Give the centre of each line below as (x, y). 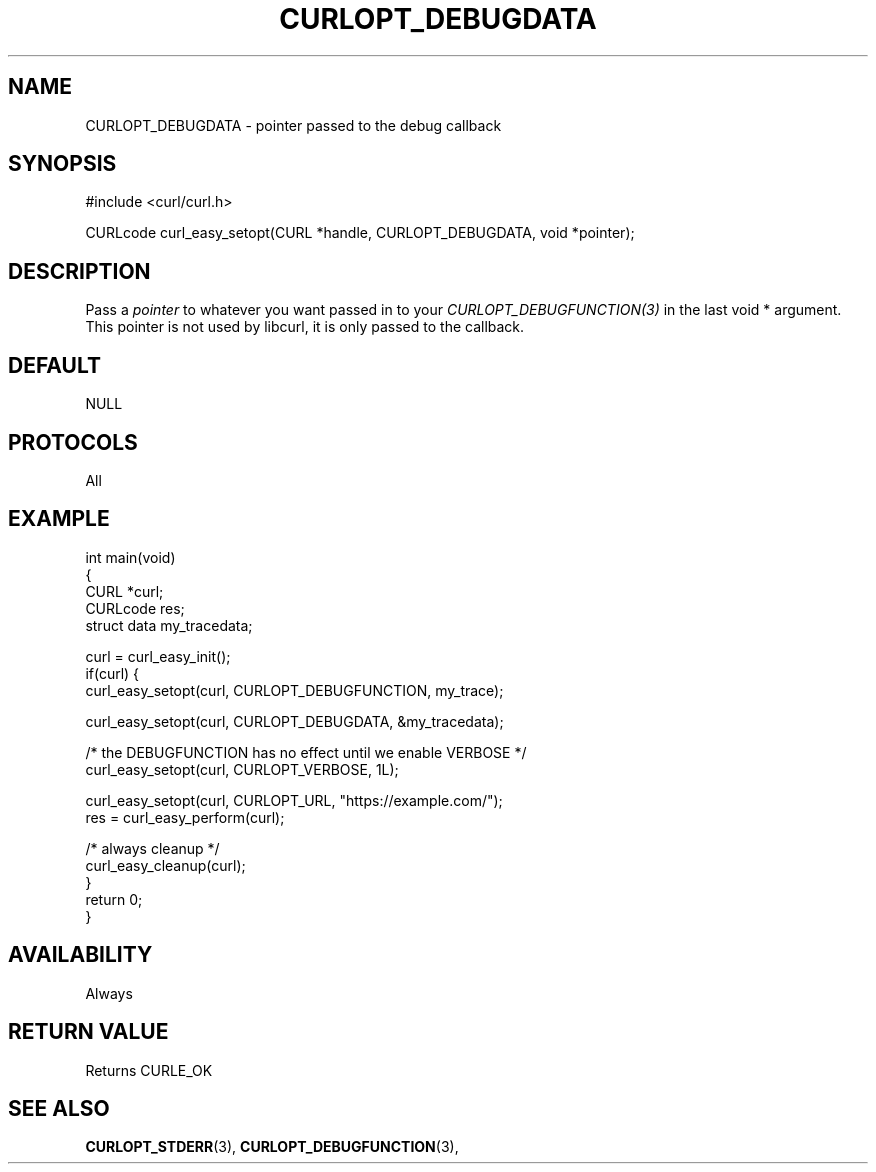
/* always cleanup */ (152, 848)
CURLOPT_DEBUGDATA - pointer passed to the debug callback (293, 125)
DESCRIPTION (79, 271)
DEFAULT (54, 365)
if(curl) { (112, 673)
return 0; (114, 899)
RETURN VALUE (88, 1032)
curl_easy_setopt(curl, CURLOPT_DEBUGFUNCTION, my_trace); (294, 690)
